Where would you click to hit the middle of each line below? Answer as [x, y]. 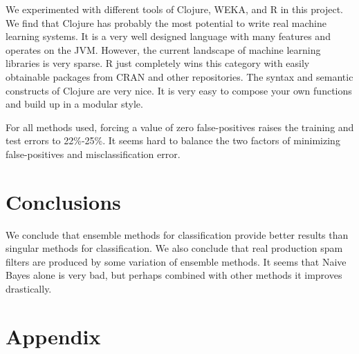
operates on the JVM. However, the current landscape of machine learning [163, 49]
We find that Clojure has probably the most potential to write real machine [166, 22]
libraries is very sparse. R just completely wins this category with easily [158, 63]
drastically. [29, 289]
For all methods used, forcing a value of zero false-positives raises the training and [180, 127]
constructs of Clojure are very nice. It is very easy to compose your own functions [179, 90]
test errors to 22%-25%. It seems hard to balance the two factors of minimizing [173, 140]
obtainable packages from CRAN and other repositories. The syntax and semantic [179, 76]
